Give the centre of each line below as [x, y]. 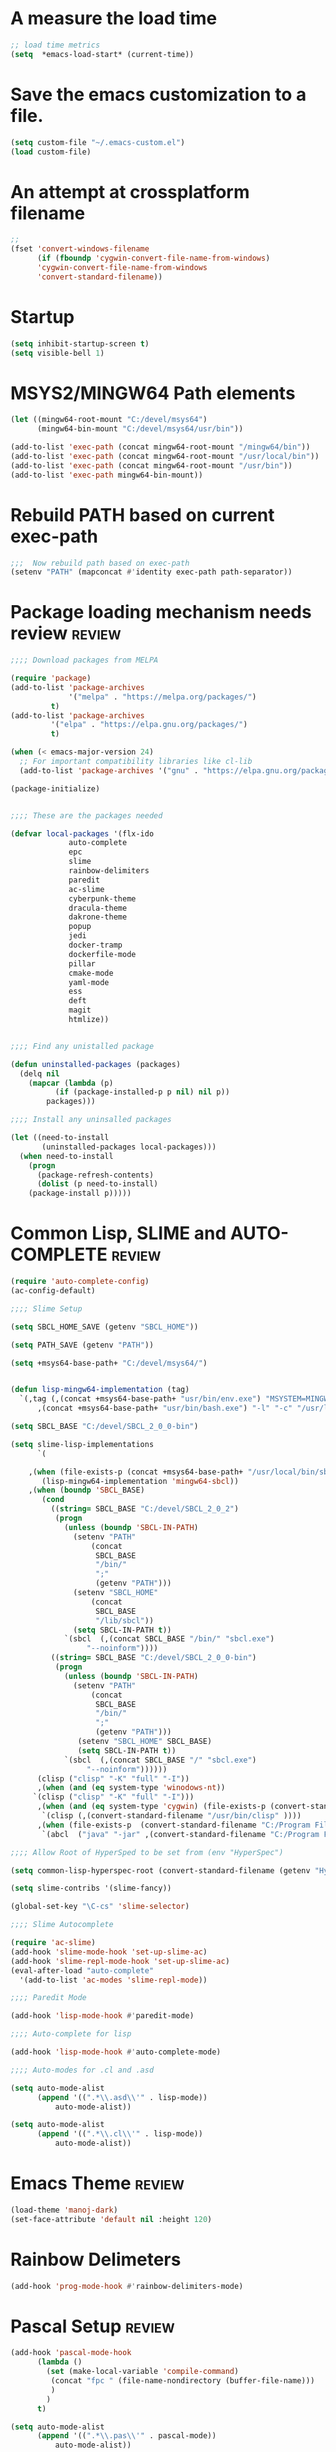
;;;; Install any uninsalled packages [91, 1120]
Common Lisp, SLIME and [118, 1233]
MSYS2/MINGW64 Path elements [153, 393]
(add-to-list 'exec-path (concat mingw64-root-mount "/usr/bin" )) [151, 465]
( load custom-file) [51, 152]
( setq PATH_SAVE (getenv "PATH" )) [82, 1345]
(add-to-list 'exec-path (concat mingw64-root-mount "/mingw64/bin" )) [160, 447]
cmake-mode [91, 973]
